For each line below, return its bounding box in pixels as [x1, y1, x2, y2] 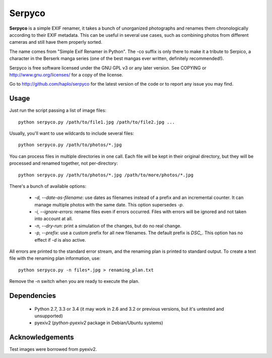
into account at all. [34, 216, 73, 222]
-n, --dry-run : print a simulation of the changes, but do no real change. [34, 223, 181, 229]
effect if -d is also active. [34, 237, 87, 243]
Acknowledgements [9, 333, 74, 342]
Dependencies [9, 292, 56, 300]
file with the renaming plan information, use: [9, 255, 101, 261]
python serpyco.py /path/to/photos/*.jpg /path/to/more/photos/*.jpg [18, 172, 194, 178]
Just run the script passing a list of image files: [9, 107, 107, 113]
